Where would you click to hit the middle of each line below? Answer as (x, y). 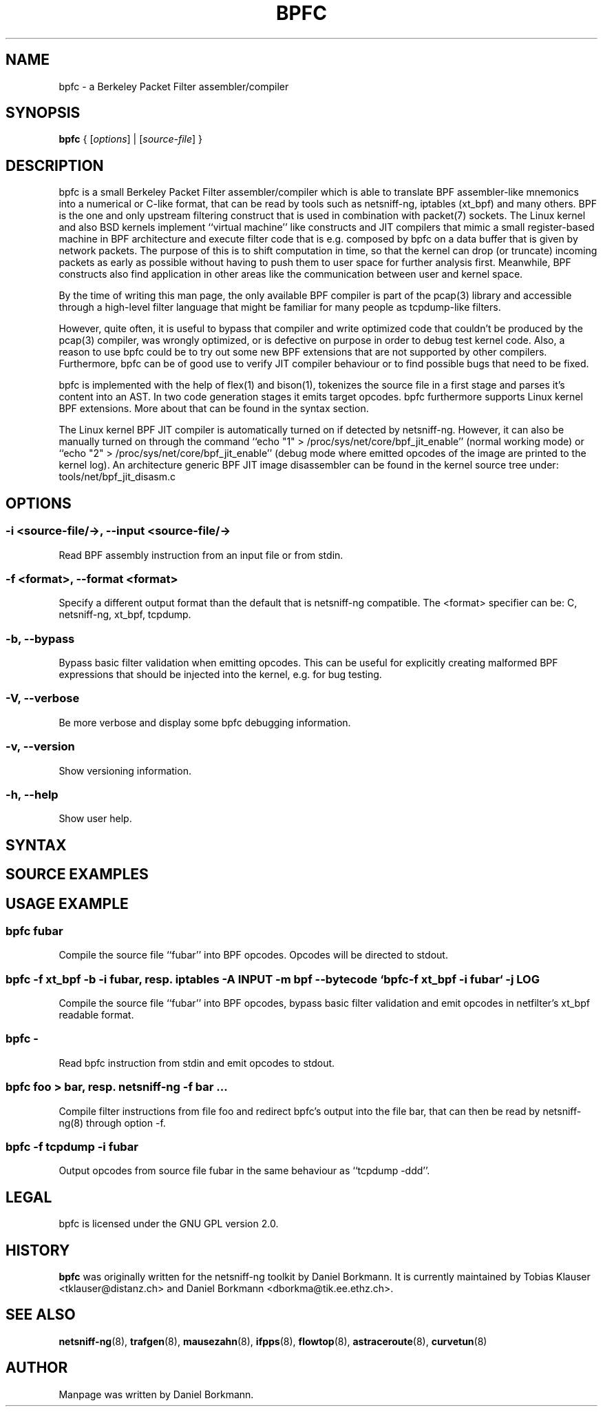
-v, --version (40, 747)
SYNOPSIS (43, 113)
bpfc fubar (34, 931)
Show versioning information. (125, 770)
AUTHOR (37, 1368)
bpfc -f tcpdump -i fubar (72, 1146)
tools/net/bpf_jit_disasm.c (117, 477)
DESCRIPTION (55, 165)
